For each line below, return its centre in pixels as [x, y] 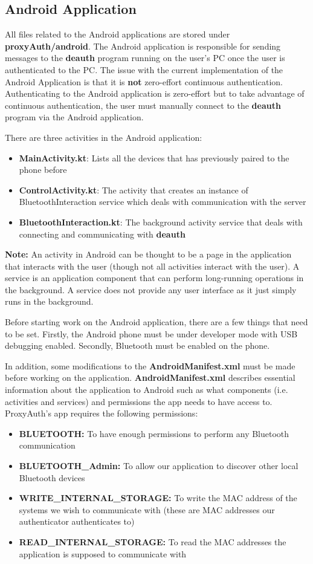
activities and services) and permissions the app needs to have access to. [139, 401]
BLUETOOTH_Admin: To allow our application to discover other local [159, 466]
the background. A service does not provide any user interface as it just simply [151, 289]
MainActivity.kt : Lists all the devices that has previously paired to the [154, 157]
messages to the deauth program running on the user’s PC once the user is [145, 58]
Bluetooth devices [52, 477]
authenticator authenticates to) [77, 521]
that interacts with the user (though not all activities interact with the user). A [152, 266]
